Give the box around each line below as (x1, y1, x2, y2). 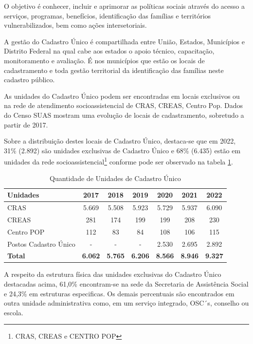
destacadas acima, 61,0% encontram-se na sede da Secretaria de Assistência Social (4, 279, 249, 289)
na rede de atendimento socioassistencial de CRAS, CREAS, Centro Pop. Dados (4, 100, 243, 110)
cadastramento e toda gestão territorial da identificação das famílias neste (4, 65, 224, 75)
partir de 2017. (4, 119, 48, 129)
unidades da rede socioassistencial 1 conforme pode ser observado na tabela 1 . (4, 155, 233, 166)
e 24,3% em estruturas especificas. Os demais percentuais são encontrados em (4, 288, 235, 298)
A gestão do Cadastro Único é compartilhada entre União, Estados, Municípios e (4, 36, 245, 46)
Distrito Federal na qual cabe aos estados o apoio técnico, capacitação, (4, 46, 215, 56)
